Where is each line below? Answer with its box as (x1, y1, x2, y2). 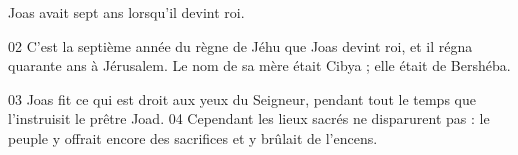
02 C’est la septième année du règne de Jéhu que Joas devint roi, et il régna (8, 35, 473, 56)
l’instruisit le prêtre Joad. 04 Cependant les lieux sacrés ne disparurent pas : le (8, 108, 490, 129)
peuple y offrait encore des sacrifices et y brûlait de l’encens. (8, 127, 378, 148)
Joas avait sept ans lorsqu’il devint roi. (8, 2, 245, 22)
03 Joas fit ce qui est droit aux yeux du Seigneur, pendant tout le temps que (8, 88, 476, 109)
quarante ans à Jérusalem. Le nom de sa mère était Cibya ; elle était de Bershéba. (8, 55, 511, 76)
